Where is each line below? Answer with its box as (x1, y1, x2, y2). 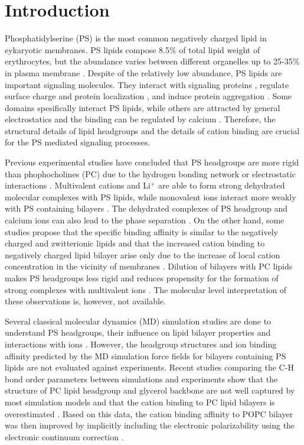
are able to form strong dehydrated (158, 179, 285, 191)
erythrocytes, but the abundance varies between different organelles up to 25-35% (5, 55, 300, 67)
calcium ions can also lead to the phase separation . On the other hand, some (5, 214, 285, 226)
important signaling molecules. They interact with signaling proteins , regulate (5, 78, 289, 90)
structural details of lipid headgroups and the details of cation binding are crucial (5, 124, 300, 137)
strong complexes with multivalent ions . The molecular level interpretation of (5, 283, 287, 295)
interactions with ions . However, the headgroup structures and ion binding (5, 337, 277, 350)
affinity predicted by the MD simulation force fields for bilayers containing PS (5, 349, 286, 362)
